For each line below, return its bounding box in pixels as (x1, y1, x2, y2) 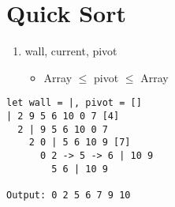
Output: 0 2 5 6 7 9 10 (6, 189, 131, 201)
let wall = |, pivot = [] (6, 97, 142, 109)
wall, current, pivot (24, 43, 117, 59)
